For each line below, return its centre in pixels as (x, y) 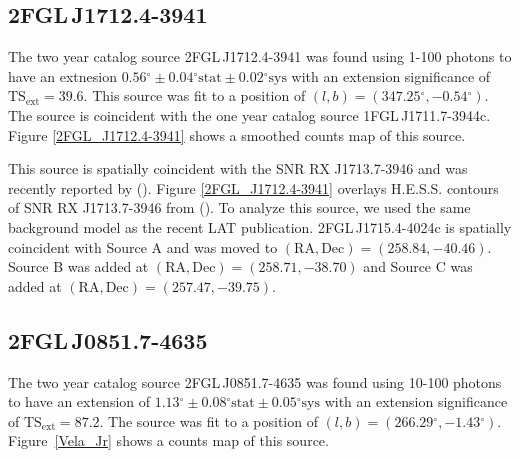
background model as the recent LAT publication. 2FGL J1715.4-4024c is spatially (260, 226)
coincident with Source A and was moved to (143, 246)
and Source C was (418, 266)
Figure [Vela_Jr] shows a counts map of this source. (168, 440)
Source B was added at (78, 266)
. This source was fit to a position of (194, 95)
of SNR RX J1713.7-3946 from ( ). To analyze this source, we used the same (239, 207)
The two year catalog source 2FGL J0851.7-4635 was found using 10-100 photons (255, 381)
